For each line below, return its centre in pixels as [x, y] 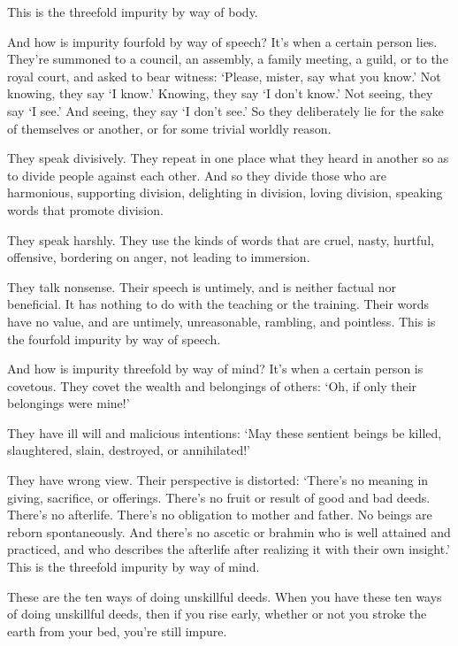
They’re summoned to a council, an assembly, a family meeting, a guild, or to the [228, 59]
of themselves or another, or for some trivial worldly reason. [169, 128]
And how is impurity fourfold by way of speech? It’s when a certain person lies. [222, 41]
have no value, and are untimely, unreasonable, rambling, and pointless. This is [221, 321]
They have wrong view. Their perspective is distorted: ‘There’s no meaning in [218, 480]
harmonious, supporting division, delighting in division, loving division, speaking [225, 192]
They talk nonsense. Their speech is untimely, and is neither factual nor [202, 286]
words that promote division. [85, 209]
